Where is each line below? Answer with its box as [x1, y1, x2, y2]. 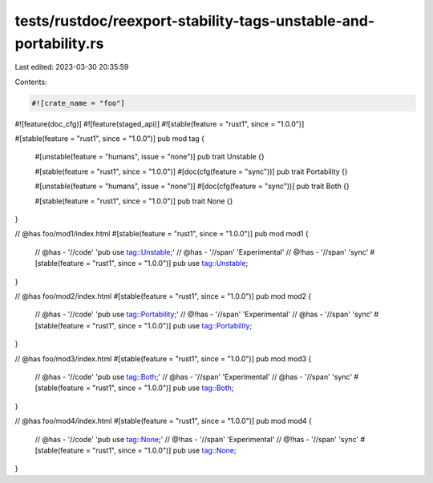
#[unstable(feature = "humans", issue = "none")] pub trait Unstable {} [34, 152, 265, 162]
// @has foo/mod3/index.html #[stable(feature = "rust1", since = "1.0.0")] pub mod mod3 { [14, 353, 312, 364]
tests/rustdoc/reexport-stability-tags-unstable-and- [14, 12, 375, 30]
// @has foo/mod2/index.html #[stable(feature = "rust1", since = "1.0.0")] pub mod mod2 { [14, 292, 312, 300]
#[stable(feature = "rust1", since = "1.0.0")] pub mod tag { [14, 134, 204, 143]
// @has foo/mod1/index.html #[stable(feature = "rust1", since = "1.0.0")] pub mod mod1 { [14, 229, 309, 239]
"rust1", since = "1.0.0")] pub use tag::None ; [92, 445, 237, 455]
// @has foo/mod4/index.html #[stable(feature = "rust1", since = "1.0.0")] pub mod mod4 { [14, 417, 313, 426]
